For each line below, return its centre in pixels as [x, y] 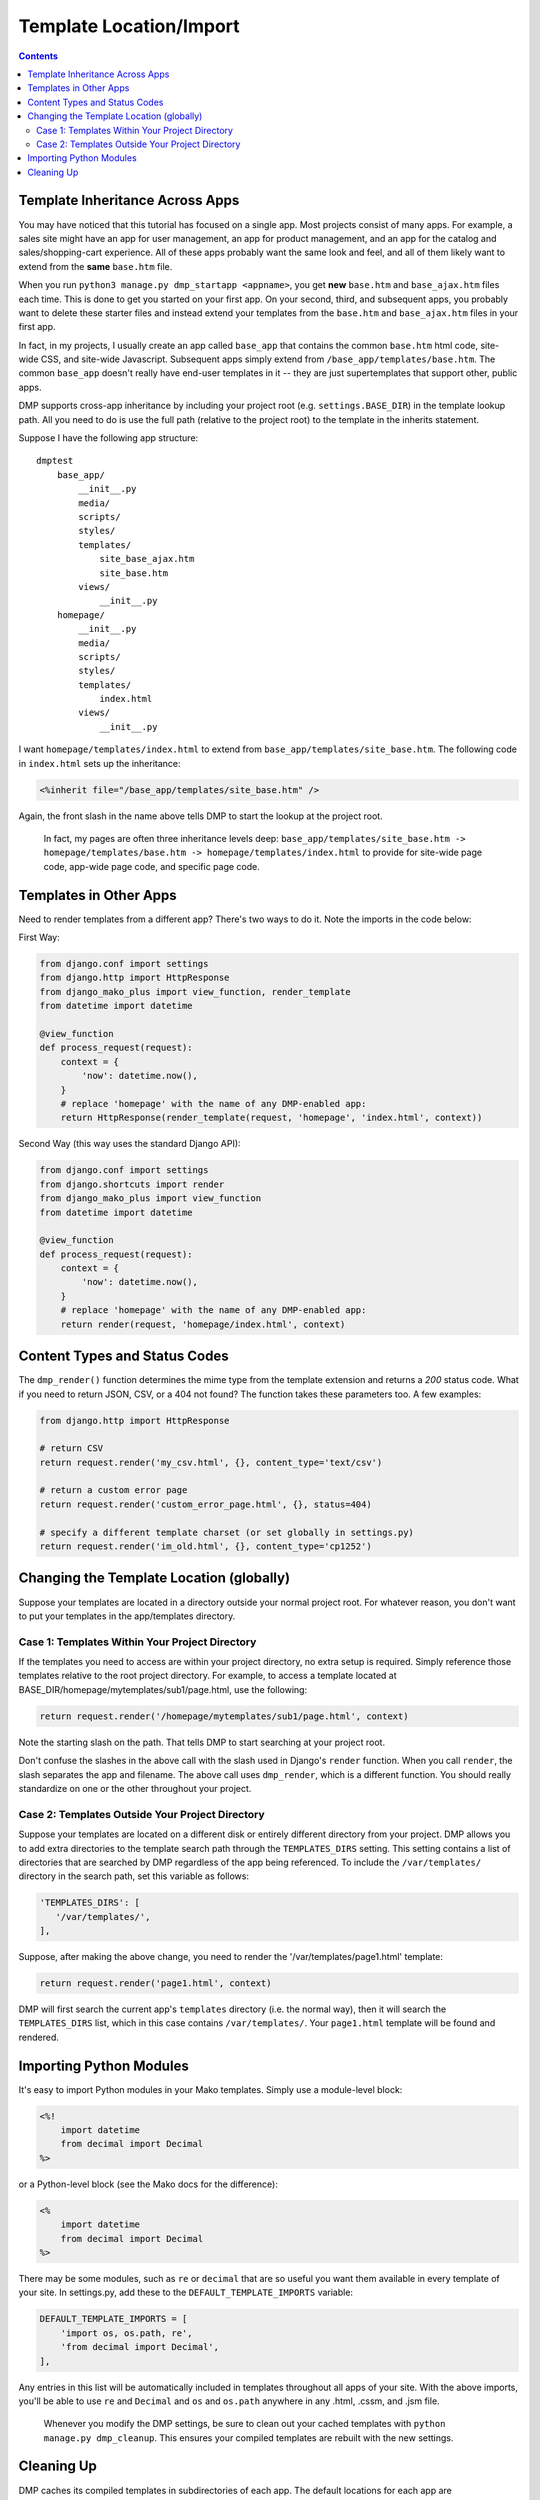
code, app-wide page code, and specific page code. [151, 866]
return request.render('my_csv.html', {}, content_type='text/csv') [211, 1462]
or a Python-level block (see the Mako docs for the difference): [148, 2184]
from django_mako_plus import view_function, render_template [195, 991]
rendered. [39, 2037]
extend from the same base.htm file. [95, 266]
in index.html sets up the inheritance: [99, 763]
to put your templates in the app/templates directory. [127, 1616]
